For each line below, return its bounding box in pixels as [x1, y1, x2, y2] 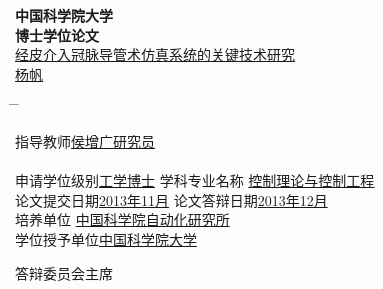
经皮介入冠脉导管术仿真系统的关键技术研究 [15, 44, 295, 65]
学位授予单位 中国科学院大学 [15, 228, 197, 249]
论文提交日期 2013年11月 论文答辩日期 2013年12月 [15, 189, 328, 210]
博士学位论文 [15, 24, 99, 45]
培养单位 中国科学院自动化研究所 [15, 209, 230, 230]
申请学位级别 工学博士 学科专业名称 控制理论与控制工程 [15, 170, 375, 191]
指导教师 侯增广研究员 [15, 130, 155, 151]
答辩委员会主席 [15, 262, 113, 283]
